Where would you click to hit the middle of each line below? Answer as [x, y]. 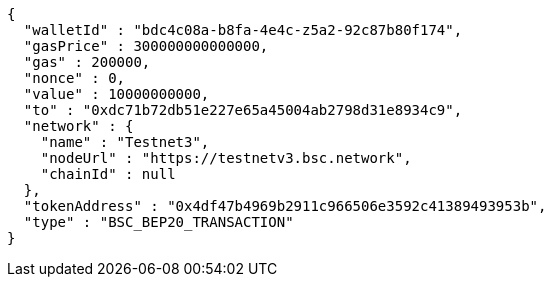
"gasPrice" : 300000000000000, [146, 46]
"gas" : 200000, [87, 62]
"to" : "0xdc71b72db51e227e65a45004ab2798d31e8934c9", [243, 110]
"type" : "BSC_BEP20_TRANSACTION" [158, 222]
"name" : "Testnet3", [125, 142]
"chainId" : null [108, 174]
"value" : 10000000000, [116, 94]
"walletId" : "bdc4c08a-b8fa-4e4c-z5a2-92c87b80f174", [243, 30]
